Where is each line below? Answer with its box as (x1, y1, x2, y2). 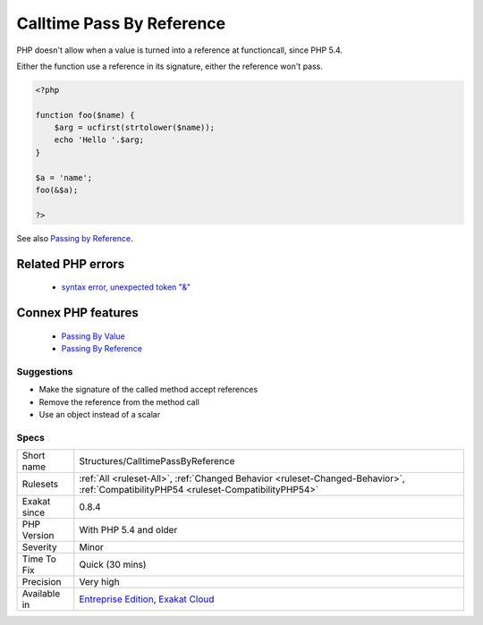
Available (21, 587, 61, 600)
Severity (21, 541, 57, 553)
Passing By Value (61, 331, 125, 342)
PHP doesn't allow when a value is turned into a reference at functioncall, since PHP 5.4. (16, 45, 343, 55)
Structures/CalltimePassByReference (79, 455, 235, 468)
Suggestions (16, 365, 73, 377)
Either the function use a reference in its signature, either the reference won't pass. (16, 61, 324, 72)
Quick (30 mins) (79, 559, 147, 571)
